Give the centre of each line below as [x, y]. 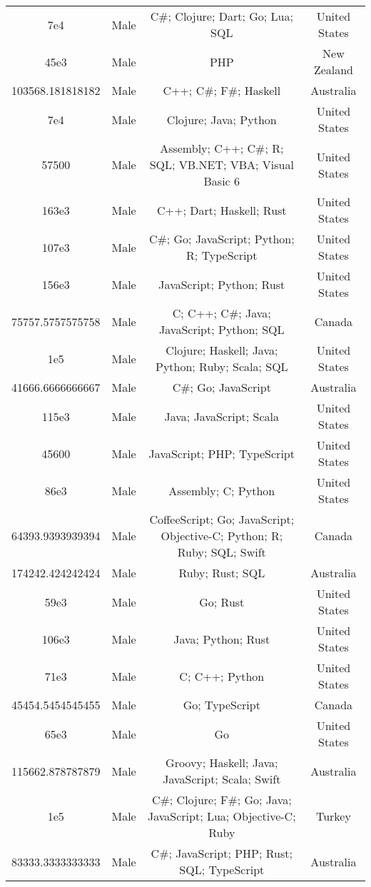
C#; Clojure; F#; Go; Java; [222, 800]
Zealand [333, 70]
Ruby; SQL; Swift [222, 552]
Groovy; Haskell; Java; [222, 762]
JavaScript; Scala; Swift [222, 779]
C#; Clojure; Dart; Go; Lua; [222, 16]
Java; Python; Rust [222, 639]
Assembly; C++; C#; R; [222, 148]
